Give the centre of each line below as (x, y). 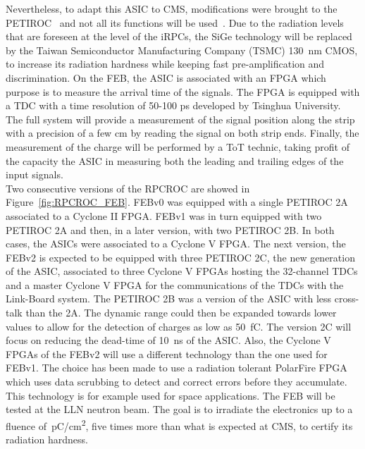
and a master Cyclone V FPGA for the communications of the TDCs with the (175, 284)
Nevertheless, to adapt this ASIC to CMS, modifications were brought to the (172, 8)
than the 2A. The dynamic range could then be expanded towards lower (181, 313)
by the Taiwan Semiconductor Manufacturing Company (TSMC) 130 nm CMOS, (182, 50)
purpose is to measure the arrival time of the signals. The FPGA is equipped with (183, 91)
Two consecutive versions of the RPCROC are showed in (128, 188)
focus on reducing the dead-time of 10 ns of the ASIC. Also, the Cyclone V (168, 340)
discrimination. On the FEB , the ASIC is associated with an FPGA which (166, 77)
